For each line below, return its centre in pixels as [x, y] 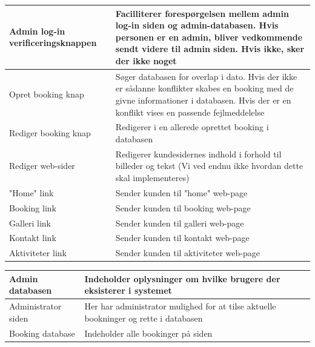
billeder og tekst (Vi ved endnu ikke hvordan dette [209, 166]
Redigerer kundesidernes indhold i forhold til [198, 154]
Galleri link [30, 223]
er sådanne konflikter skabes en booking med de [204, 88]
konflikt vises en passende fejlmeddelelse [190, 112]
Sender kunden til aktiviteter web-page [187, 253]
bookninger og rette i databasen [144, 318]
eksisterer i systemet [128, 290]
